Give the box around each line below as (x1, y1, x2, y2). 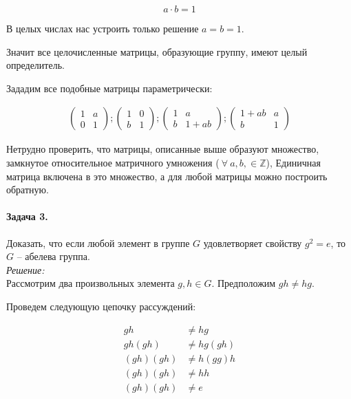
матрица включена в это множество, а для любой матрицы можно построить (6, 169, 328, 183)
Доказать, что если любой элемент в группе (6, 235, 190, 250)
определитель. (6, 58, 65, 72)
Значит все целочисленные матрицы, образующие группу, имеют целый (6, 44, 308, 58)
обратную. (6, 182, 49, 197)
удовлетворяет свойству (203, 235, 302, 250)
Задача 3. (6, 209, 48, 224)
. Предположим (211, 276, 276, 290)
